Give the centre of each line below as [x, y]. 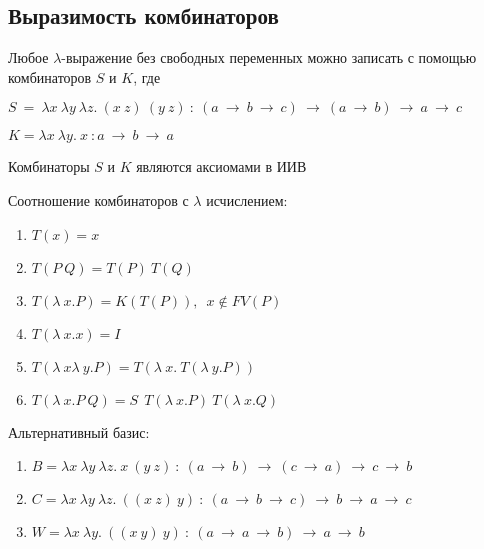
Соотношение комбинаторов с [98, 199]
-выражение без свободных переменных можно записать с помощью [269, 57]
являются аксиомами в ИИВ [221, 166]
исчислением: [247, 199]
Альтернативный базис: [79, 431]
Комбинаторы [49, 166]
